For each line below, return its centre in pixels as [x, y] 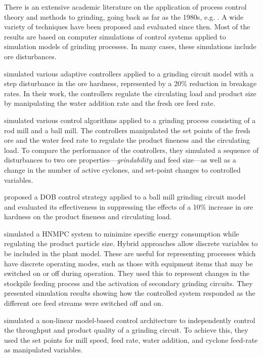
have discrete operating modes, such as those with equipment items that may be [128, 263]
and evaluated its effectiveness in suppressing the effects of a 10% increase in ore [129, 206]
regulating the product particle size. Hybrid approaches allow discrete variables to [131, 243]
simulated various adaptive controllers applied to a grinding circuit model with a [129, 73]
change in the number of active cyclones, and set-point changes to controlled [122, 169]
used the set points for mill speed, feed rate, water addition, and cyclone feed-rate [131, 340]
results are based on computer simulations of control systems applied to [115, 36]
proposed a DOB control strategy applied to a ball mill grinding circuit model [125, 197]
